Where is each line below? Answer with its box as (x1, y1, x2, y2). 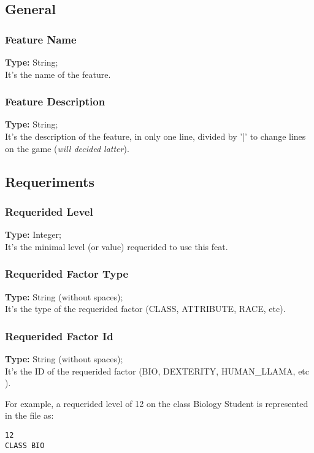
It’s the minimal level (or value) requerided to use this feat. (5, 240, 228, 253)
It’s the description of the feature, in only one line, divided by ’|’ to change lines (5, 130, 306, 142)
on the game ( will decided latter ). (5, 142, 129, 154)
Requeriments (5, 172, 94, 191)
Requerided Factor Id (5, 328, 113, 343)
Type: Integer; (5, 228, 61, 241)
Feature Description (5, 94, 105, 109)
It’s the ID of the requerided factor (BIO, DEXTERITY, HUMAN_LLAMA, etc (5, 364, 310, 377)
